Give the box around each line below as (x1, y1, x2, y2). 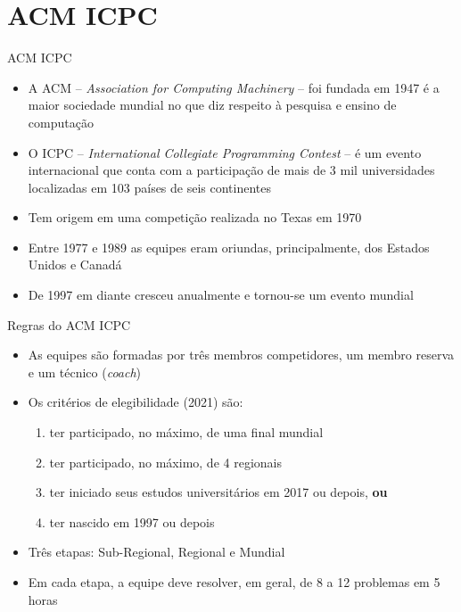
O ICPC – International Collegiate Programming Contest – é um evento (28, 143, 422, 161)
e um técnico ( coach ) (28, 362, 142, 381)
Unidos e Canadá (28, 255, 122, 274)
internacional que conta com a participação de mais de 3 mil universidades (28, 161, 435, 179)
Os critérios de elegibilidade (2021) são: (28, 393, 243, 411)
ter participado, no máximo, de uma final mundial (49, 423, 324, 442)
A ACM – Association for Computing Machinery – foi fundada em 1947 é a (28, 78, 440, 96)
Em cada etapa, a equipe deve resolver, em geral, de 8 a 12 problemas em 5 (28, 573, 440, 591)
